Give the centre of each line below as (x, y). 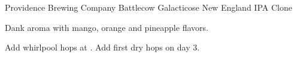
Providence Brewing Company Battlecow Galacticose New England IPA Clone (148, 7)
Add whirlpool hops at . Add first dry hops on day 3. (102, 47)
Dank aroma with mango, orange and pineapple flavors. (107, 27)
